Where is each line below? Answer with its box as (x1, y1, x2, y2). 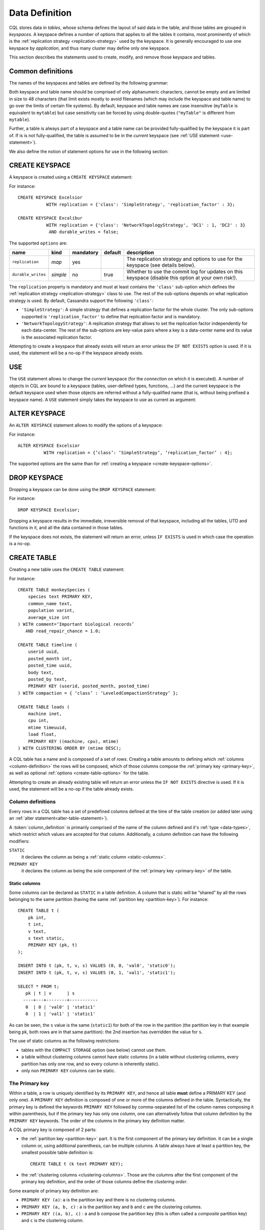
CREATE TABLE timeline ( (18, 642, 78, 648)
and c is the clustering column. (21, 1218, 84, 1224)
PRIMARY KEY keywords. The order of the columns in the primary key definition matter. (9, 1117, 185, 1124)
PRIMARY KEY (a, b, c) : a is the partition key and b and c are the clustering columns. (21, 1203, 202, 1210)
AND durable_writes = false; (49, 229, 119, 235)
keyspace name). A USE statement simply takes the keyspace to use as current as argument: (9, 397, 196, 402)
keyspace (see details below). (126, 261, 196, 268)
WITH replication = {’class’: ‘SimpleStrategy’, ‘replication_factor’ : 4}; (43, 450, 233, 455)
